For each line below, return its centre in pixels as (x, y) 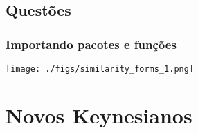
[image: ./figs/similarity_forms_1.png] (100, 69)
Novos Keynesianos (99, 115)
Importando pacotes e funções (91, 44)
